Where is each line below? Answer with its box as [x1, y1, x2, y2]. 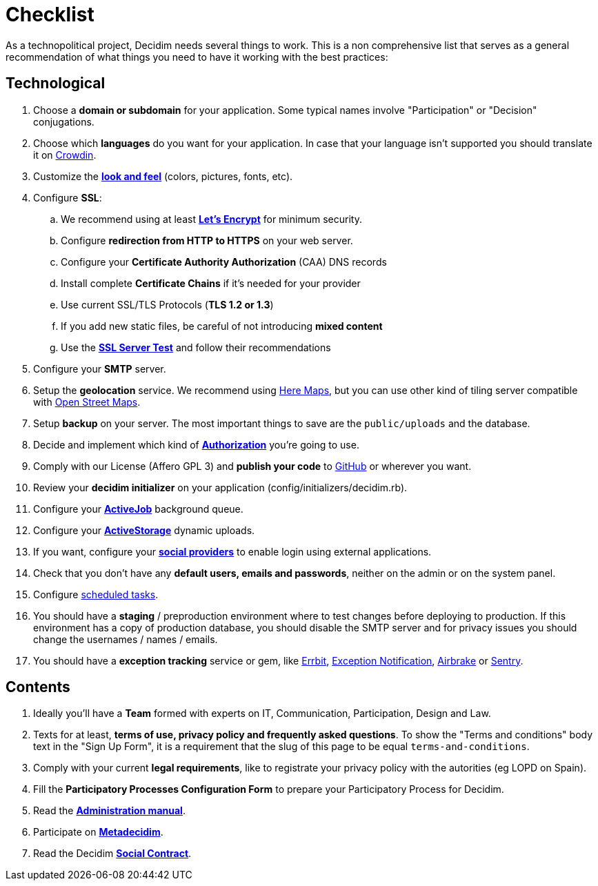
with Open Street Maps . [33, 395, 141, 408]
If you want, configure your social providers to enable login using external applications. [33, 545, 432, 558]
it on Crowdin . [33, 148, 97, 161]
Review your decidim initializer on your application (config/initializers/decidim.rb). [33, 481, 408, 493]
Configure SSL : [33, 191, 102, 204]
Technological [6, 75, 106, 92]
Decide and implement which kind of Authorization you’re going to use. [33, 438, 359, 451]
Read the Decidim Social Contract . [33, 847, 192, 860]
